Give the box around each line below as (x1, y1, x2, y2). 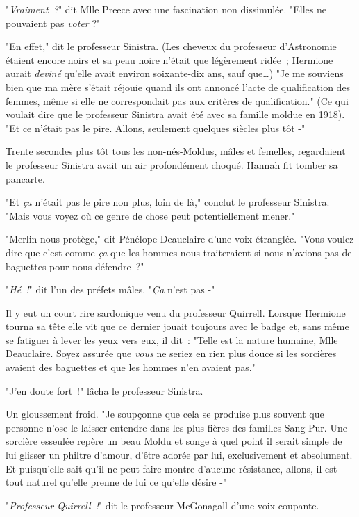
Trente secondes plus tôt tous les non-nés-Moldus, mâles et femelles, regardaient (6, 144, 346, 158)
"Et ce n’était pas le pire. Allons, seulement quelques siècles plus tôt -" (6, 120, 306, 135)
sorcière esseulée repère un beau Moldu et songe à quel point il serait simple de (6, 434, 342, 448)
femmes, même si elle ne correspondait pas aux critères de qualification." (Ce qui (6, 93, 349, 108)
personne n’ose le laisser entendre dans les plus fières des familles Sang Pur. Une (6, 420, 347, 434)
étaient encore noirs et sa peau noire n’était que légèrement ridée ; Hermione (6, 52, 333, 67)
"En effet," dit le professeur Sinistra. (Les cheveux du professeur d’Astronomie (6, 39, 337, 54)
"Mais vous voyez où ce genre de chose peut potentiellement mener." (6, 208, 295, 222)
